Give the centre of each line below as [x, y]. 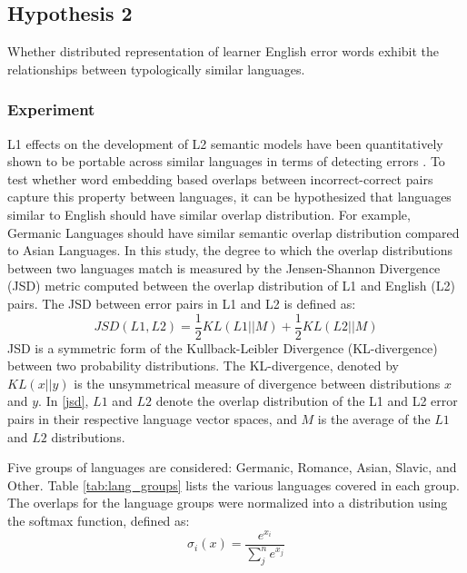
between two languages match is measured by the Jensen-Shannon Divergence [224, 267]
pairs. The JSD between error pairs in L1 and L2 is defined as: [182, 303]
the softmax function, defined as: [99, 520]
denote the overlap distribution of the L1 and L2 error [307, 401]
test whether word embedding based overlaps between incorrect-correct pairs [220, 178]
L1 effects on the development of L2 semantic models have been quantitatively [225, 143]
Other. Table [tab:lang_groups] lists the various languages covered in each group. [234, 484]
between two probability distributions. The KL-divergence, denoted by [203, 366]
